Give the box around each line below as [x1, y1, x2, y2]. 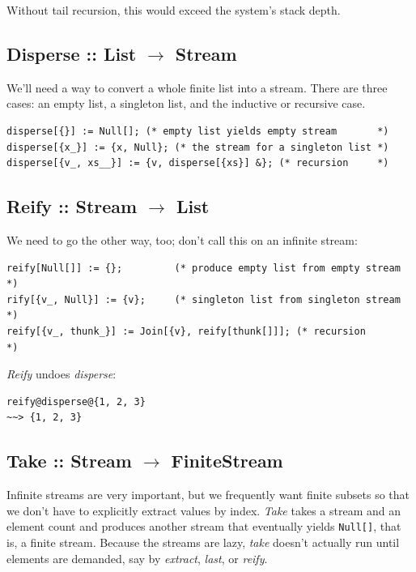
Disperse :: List [6, 41, 137, 66]
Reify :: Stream [6, 194, 138, 219]
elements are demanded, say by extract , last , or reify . [6, 549, 268, 566]
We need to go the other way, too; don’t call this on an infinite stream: [6, 231, 358, 248]
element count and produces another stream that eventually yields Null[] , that [6, 518, 401, 535]
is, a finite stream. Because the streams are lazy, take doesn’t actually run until [6, 533, 400, 550]
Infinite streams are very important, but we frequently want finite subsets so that [6, 486, 410, 503]
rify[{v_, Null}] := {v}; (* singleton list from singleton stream [6, 293, 401, 305]
